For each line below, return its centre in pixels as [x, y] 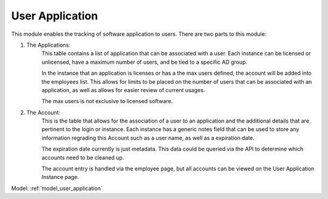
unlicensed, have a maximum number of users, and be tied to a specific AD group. [145, 62]
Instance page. [60, 177]
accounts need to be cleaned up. [83, 157]
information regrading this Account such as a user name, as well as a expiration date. [148, 138]
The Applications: [49, 45]
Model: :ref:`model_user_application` [57, 188]
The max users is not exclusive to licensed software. [107, 101]
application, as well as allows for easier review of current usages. [123, 90]
